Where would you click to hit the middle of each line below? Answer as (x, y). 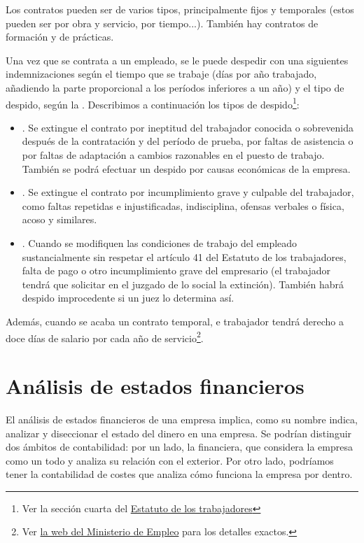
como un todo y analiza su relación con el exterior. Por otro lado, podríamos (170, 460)
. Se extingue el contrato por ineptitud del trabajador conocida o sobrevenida (188, 127)
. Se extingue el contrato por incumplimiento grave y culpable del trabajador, (188, 192)
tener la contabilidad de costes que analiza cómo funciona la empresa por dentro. (179, 474)
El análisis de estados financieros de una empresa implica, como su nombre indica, (182, 419)
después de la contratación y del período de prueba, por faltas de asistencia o (188, 141)
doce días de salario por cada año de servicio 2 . (105, 337)
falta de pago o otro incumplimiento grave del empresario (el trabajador (176, 270)
